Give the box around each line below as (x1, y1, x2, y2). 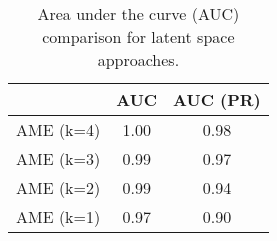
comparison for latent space (42, 25, 235, 48)
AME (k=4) (16, 118, 101, 141)
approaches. (97, 48, 180, 71)
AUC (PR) (173, 88, 261, 111)
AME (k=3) (16, 147, 101, 170)
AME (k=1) (16, 205, 101, 228)
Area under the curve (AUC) (37, 2, 240, 25)
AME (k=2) (16, 176, 101, 199)
